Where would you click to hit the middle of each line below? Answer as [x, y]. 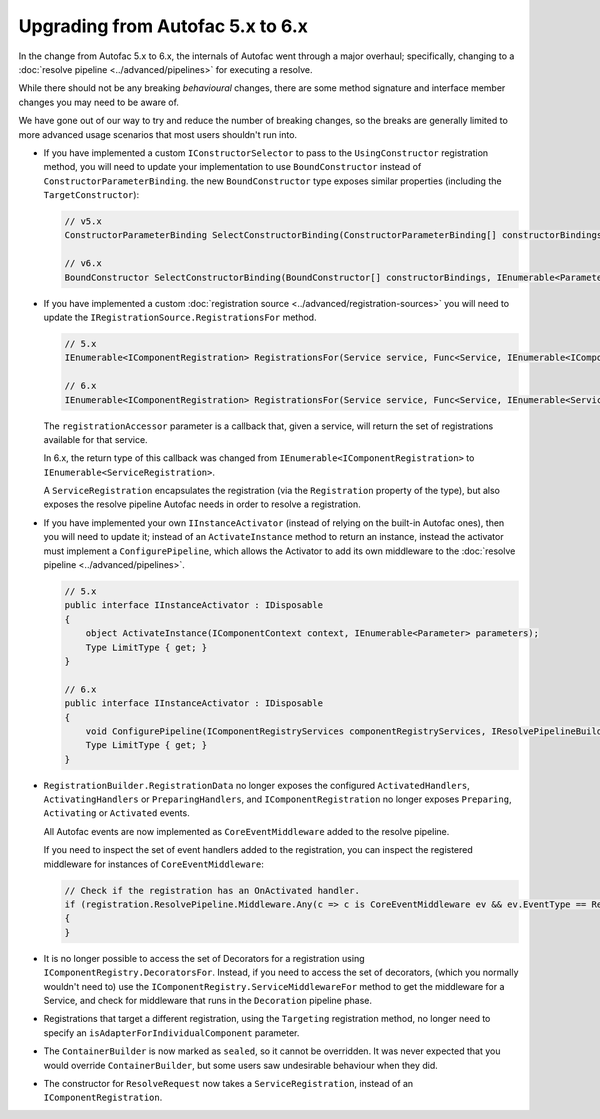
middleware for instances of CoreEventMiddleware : [153, 864]
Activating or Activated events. [116, 813]
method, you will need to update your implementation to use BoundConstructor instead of [232, 167]
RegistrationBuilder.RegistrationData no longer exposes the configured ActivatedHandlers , [256, 785]
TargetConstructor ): [91, 195]
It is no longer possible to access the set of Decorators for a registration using [204, 958]
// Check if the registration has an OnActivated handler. [212, 890]
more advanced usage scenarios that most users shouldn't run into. [158, 134]
